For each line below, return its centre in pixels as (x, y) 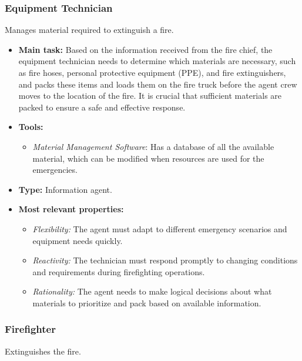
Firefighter (30, 329)
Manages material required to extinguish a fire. (89, 30)
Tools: (31, 127)
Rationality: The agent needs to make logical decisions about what (152, 291)
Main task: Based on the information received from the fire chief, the (145, 49)
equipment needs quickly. (78, 240)
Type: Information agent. (65, 189)
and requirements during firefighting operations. (119, 271)
